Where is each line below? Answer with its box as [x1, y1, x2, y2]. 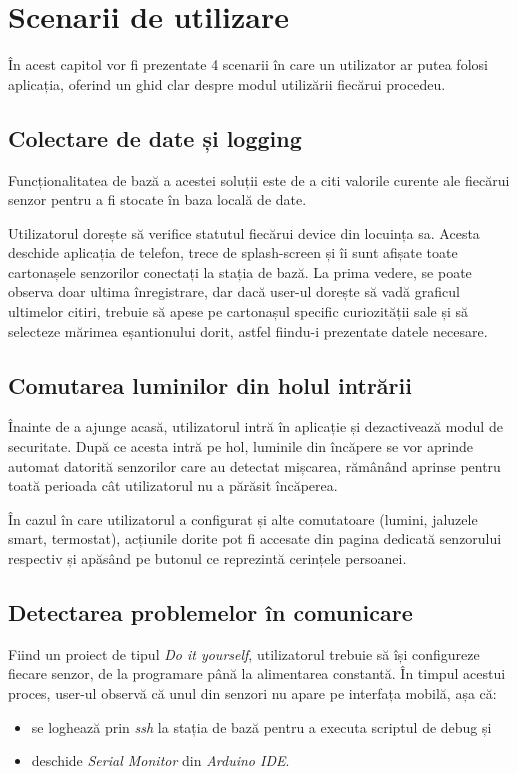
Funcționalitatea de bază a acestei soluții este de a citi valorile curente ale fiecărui [8, 169, 510, 190]
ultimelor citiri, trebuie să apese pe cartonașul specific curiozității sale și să [8, 301, 468, 322]
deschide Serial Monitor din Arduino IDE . [31, 750, 290, 771]
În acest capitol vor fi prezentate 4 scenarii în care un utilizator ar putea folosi [8, 54, 488, 75]
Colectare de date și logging [8, 122, 302, 153]
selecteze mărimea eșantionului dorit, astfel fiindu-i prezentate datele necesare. [8, 320, 488, 341]
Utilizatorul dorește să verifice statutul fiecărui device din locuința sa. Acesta [8, 222, 480, 243]
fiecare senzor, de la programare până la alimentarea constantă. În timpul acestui [8, 663, 506, 684]
